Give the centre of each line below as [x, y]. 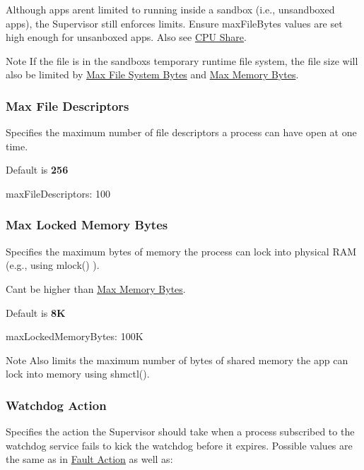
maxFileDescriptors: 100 [58, 193]
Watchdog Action [56, 405]
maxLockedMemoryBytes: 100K [75, 336]
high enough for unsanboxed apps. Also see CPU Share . [126, 37]
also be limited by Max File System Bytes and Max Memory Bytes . [152, 74]
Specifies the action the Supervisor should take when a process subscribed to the [180, 432]
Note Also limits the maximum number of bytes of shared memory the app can [177, 360]
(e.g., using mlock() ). [53, 265]
